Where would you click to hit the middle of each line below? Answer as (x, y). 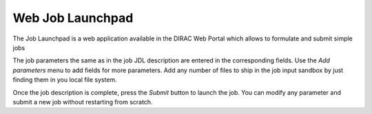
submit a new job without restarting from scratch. (83, 102)
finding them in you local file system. (65, 80)
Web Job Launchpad (73, 18)
